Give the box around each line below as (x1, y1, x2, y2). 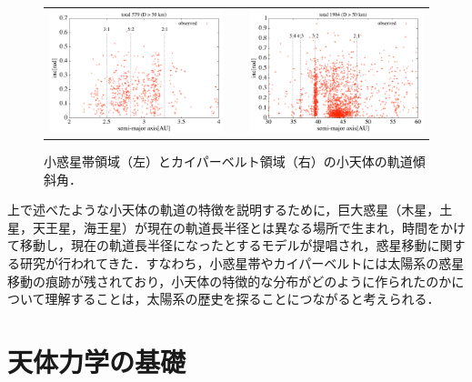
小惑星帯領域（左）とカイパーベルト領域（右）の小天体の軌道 (44, 151, 413, 170)
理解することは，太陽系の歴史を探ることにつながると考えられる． (45, 289, 440, 308)
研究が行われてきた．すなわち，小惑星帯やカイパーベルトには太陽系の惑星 (19, 253, 465, 272)
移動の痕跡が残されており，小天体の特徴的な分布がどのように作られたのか (7, 271, 452, 290)
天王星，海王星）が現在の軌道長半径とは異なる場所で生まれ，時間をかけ (32, 217, 466, 236)
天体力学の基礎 (7, 342, 186, 379)
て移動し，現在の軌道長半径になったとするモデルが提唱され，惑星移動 (7, 236, 427, 255)
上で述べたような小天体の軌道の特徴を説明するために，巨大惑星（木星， (7, 200, 440, 219)
